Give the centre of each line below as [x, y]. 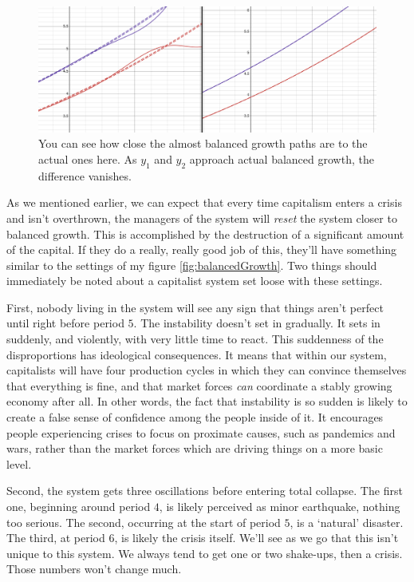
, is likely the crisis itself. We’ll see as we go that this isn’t [256, 538]
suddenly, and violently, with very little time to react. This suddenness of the [195, 339]
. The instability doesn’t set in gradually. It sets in [257, 323]
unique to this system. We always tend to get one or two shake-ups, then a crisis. [205, 553]
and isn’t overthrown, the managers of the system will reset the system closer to [202, 218]
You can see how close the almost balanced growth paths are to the [203, 143]
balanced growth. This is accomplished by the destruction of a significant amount [205, 234]
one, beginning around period [79, 507]
